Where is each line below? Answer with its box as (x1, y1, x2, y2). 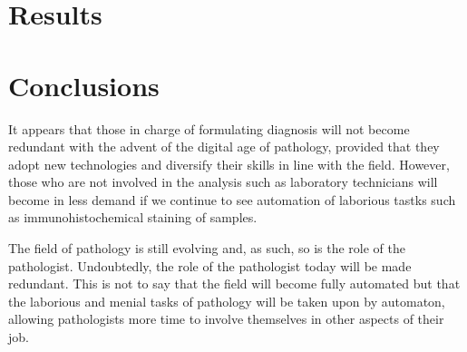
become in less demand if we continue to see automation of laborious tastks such (8, 190, 456, 209)
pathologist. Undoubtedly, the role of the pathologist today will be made (8, 256, 412, 275)
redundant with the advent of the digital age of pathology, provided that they (8, 137, 440, 156)
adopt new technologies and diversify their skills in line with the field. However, (8, 154, 450, 173)
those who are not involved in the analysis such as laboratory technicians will (8, 172, 438, 191)
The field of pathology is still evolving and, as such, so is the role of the (8, 239, 405, 258)
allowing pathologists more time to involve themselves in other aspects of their (8, 309, 444, 328)
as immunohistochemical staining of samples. (8, 208, 258, 227)
